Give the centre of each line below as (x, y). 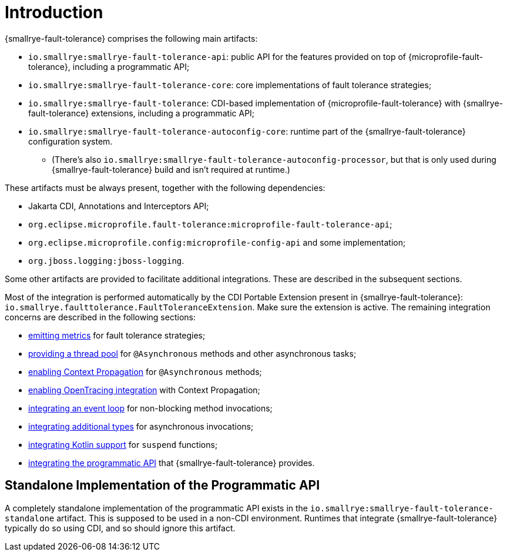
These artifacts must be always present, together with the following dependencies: (165, 187)
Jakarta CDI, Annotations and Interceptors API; (119, 206)
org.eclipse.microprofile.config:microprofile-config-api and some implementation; (217, 242)
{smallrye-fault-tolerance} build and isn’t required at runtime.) (171, 169)
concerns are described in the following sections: (100, 317)
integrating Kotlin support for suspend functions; (123, 444)
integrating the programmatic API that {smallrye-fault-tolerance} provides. (172, 463)
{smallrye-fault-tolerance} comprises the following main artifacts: (131, 38)
